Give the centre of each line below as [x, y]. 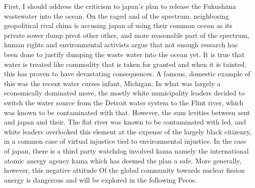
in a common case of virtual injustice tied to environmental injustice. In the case [125, 141]
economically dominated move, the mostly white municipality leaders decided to [125, 93]
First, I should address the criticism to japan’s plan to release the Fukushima [120, 6]
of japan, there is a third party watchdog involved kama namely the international [127, 150]
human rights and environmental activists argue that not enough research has [121, 45]
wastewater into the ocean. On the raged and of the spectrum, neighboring [116, 16]
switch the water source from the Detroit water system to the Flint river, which [124, 102]
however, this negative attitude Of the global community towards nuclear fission [125, 170]
